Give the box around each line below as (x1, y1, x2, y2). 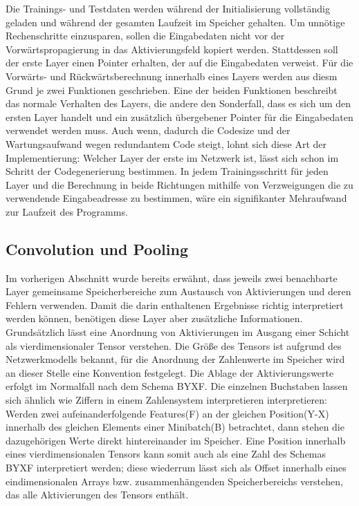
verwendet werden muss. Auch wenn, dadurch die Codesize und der (6, 123, 291, 138)
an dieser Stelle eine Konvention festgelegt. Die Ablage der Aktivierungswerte (6, 365, 334, 379)
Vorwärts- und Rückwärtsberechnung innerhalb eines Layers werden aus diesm (6, 68, 338, 83)
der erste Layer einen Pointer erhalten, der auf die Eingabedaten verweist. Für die (6, 55, 353, 70)
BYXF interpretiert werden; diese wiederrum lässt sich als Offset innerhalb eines (6, 460, 347, 475)
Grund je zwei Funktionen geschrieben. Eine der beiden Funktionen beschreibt (6, 82, 338, 97)
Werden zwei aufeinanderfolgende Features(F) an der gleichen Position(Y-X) (6, 406, 329, 420)
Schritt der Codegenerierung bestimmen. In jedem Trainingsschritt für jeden (6, 164, 329, 178)
